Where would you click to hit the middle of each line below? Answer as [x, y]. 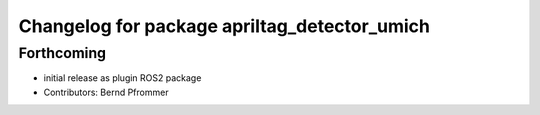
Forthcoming [62, 53]
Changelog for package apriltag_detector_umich [224, 26]
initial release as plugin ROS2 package [122, 78]
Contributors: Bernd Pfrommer [106, 92]
